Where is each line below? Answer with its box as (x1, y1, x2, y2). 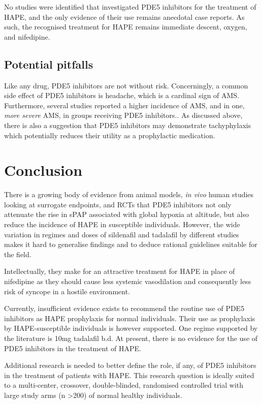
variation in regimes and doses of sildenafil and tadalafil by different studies (4, 229, 239, 239)
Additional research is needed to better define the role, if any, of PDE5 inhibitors (4, 360, 256, 370)
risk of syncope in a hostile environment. (4, 286, 130, 296)
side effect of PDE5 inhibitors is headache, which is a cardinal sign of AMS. (4, 90, 240, 101)
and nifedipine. (4, 31, 50, 42)
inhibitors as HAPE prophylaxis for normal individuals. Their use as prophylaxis (4, 313, 255, 323)
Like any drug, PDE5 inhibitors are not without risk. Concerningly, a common (4, 80, 248, 90)
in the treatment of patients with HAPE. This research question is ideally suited (4, 369, 254, 380)
